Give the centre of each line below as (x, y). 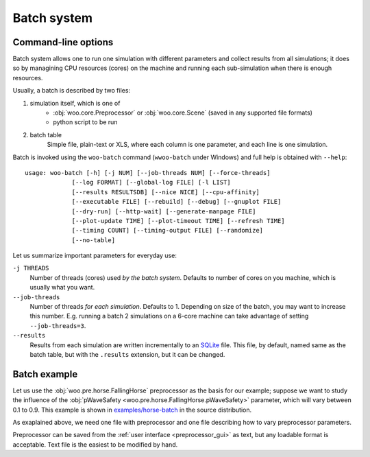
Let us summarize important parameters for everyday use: (95, 256)
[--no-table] (94, 240)
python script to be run (85, 122)
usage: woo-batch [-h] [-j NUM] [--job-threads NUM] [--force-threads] (148, 173)
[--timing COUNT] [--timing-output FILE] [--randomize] (168, 231)
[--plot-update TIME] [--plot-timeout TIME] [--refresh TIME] (178, 221)
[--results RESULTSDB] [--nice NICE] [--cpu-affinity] (165, 192)
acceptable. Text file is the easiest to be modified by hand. (95, 444)
